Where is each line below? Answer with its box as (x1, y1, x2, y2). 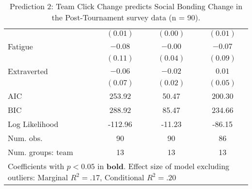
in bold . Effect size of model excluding (97, 160, 230, 172)
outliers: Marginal (8, 172, 68, 183)
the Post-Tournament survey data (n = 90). (51, 12, 201, 23)
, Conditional (99, 172, 144, 183)
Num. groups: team (8, 146, 73, 157)
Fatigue (8, 41, 33, 52)
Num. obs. (8, 132, 43, 143)
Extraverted (8, 65, 48, 77)
